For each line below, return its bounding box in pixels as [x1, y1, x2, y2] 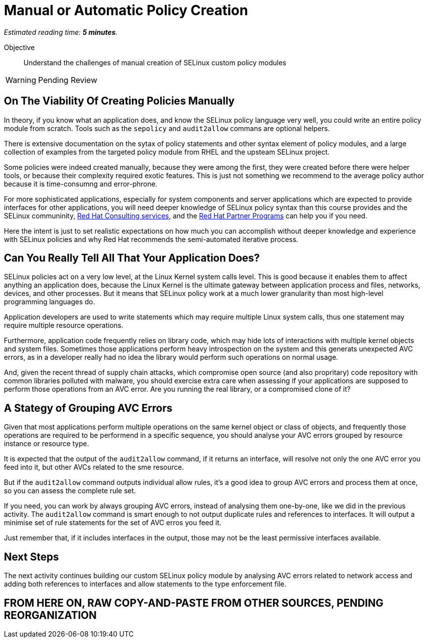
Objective [4, 43, 35, 52]
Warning [5, 75, 36, 85]
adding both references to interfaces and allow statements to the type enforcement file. [4, 580, 286, 588]
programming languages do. [4, 297, 95, 306]
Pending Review [38, 75, 98, 85]
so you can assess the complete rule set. [4, 486, 136, 495]
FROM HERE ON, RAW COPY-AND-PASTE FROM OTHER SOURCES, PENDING [4, 596, 383, 609]
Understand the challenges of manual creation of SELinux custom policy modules [24, 58, 286, 67]
